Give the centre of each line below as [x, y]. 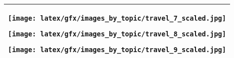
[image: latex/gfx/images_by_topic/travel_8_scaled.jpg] [117, 34]
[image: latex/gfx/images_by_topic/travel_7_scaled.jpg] [117, 18]
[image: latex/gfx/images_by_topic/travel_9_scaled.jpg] [117, 50]
